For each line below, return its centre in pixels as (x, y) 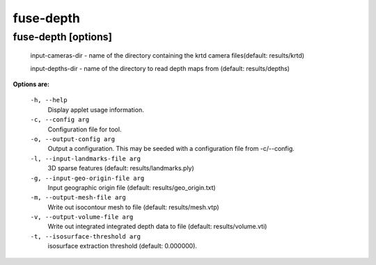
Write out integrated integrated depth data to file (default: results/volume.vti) (157, 227)
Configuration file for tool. (85, 129)
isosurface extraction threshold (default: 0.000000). (123, 246)
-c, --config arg (60, 120)
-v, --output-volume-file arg (82, 217)
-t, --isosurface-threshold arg (85, 236)
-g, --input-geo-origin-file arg (87, 178)
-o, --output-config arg (72, 139)
